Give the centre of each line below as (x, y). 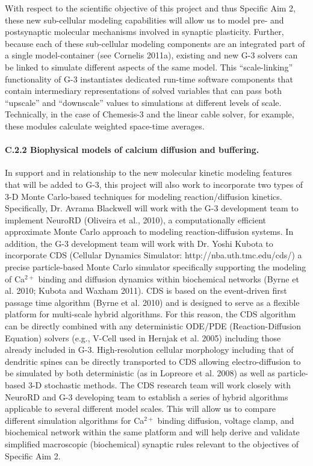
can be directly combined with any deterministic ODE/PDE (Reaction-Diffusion (153, 326)
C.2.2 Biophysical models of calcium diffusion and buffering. (132, 150)
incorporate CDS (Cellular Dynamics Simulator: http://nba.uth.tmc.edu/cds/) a (153, 255)
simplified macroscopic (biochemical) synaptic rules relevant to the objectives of (152, 443)
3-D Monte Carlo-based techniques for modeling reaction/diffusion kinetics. (144, 196)
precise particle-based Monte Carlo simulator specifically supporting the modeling (156, 267)
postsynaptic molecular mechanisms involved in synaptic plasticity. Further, (144, 32)
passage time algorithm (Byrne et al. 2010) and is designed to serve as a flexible (152, 302)
